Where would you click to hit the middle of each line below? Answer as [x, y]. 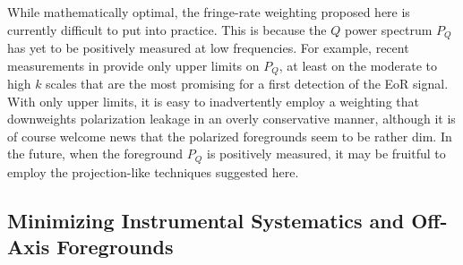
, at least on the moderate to [358, 65]
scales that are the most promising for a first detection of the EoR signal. [247, 84]
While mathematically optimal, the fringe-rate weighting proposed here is [209, 12]
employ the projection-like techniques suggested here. [153, 171]
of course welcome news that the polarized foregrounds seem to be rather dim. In [230, 136]
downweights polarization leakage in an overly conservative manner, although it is [231, 119]
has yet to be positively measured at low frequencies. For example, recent [208, 48]
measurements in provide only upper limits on [133, 65]
